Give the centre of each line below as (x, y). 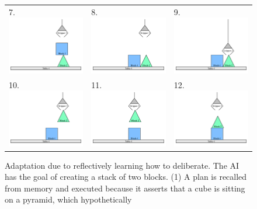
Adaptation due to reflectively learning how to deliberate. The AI (122, 165)
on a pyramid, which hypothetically (68, 199)
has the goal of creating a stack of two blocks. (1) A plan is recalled (126, 177)
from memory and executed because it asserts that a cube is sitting (125, 188)
